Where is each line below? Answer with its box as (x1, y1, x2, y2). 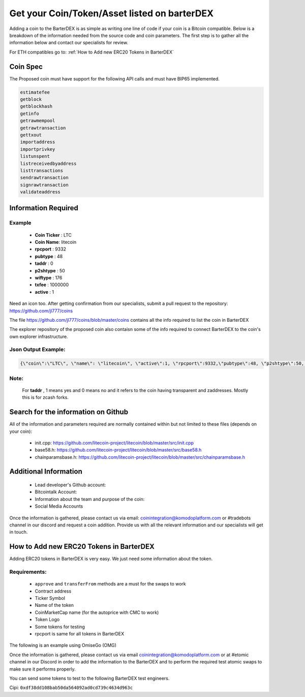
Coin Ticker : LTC (35, 232, 72, 238)
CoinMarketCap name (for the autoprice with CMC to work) (35, 609, 159, 616)
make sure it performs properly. (9, 666, 76, 672)
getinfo (20, 110, 39, 117)
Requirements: (9, 568, 47, 575)
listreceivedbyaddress (20, 160, 77, 166)
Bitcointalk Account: (35, 489, 77, 495)
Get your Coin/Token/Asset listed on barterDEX (9, 8, 214, 19)
